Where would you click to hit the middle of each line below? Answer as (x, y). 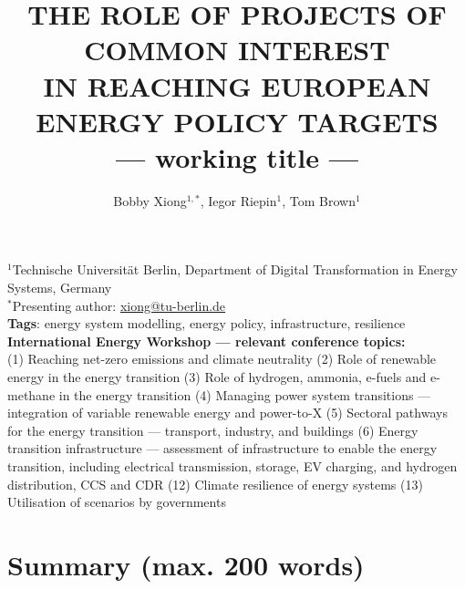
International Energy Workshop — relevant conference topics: (207, 341)
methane (31, 394)
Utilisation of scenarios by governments (117, 502)
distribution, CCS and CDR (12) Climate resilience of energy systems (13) (215, 484)
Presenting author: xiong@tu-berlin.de (119, 305)
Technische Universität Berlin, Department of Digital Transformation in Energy (235, 269)
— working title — (237, 156)
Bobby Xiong (150, 200)
